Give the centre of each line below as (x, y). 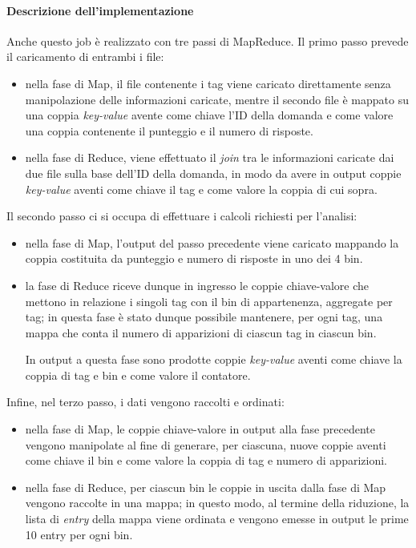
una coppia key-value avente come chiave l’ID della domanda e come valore (209, 115)
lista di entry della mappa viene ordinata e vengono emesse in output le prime (217, 519)
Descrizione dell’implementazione (100, 10)
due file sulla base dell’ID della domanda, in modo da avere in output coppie (213, 173)
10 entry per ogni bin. (79, 534)
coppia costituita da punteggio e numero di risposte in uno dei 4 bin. (194, 258)
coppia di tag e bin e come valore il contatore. (138, 375)
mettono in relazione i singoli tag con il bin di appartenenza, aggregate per (209, 301)
